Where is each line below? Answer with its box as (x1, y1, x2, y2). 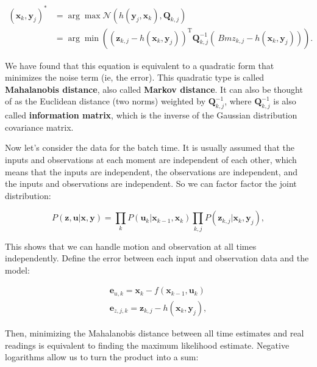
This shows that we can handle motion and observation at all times (5, 239, 257, 252)
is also (273, 95, 296, 107)
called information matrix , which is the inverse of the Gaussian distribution (5, 109, 297, 122)
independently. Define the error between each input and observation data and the (5, 252, 309, 264)
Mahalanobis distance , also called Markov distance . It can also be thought (5, 82, 303, 95)
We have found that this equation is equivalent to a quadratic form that (5, 59, 274, 71)
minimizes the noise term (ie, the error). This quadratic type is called (5, 71, 265, 84)
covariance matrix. (5, 120, 74, 133)
